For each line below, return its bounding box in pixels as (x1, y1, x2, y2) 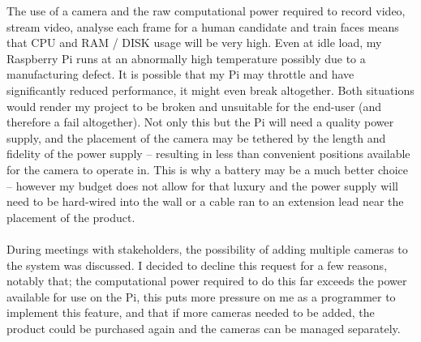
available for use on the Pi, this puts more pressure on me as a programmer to (6, 288, 396, 305)
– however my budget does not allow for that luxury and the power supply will (6, 177, 398, 194)
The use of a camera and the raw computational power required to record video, (6, 2, 406, 19)
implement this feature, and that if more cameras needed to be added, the (6, 304, 375, 321)
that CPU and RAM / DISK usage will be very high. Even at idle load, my (6, 34, 382, 51)
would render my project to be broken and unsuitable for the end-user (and (6, 97, 382, 114)
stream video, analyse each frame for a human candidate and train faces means (6, 18, 399, 35)
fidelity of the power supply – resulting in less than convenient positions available (6, 145, 410, 162)
